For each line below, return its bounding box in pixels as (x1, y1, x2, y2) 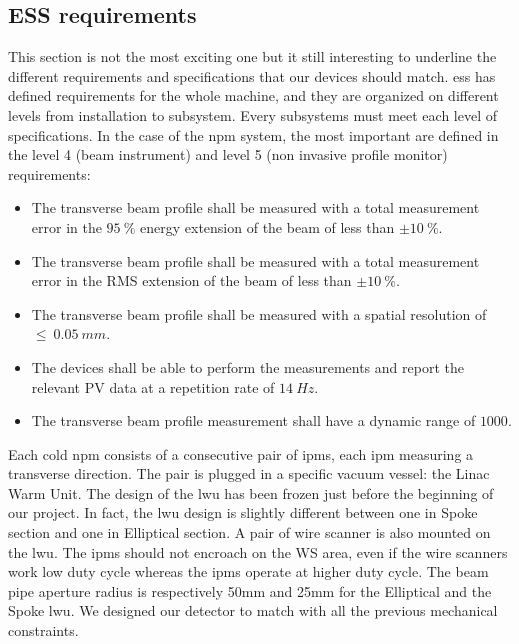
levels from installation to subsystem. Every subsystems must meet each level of (8, 104, 498, 125)
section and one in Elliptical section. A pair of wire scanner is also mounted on (8, 522, 491, 543)
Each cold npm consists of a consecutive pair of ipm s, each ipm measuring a (8, 443, 474, 464)
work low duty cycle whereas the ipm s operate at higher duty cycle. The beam (8, 561, 489, 582)
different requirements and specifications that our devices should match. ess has (8, 65, 496, 86)
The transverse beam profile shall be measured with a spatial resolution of (31, 303, 487, 324)
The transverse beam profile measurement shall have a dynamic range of (31, 410, 476, 431)
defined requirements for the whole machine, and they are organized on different (8, 85, 499, 106)
